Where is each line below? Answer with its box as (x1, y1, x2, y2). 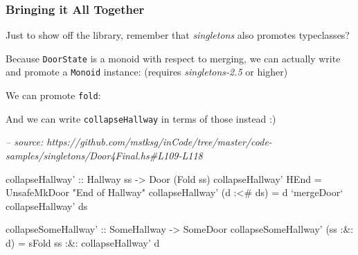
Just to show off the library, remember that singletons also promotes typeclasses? (6, 28, 350, 42)
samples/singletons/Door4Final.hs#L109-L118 (6, 148, 203, 163)
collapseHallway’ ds (6, 198, 88, 213)
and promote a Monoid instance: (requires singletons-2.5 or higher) (6, 64, 288, 79)
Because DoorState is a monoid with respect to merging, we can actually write (6, 51, 341, 65)
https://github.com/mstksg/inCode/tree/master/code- (46, 134, 272, 149)
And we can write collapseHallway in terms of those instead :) (6, 111, 276, 125)
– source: (6, 134, 44, 149)
